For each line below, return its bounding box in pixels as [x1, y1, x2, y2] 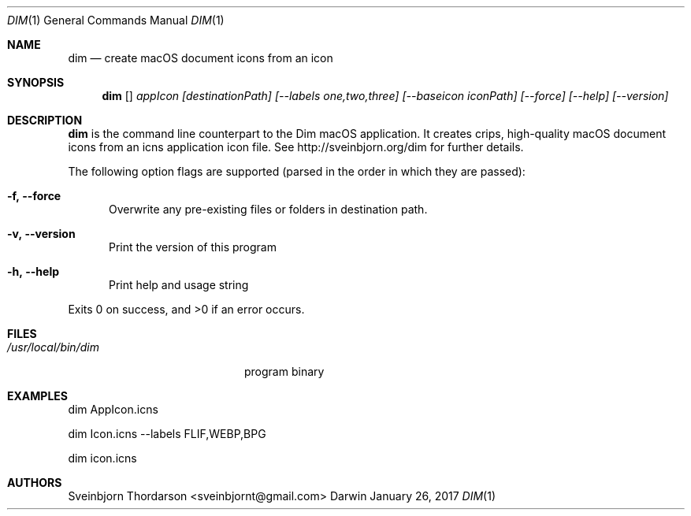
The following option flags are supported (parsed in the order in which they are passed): [68, 165, 526, 178]
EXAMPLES [7, 389, 68, 403]
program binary [244, 365, 325, 378]
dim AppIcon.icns [68, 403, 158, 416]
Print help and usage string [109, 278, 249, 291]
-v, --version [7, 227, 76, 240]
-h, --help [7, 265, 60, 278]
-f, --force [7, 189, 61, 202]
